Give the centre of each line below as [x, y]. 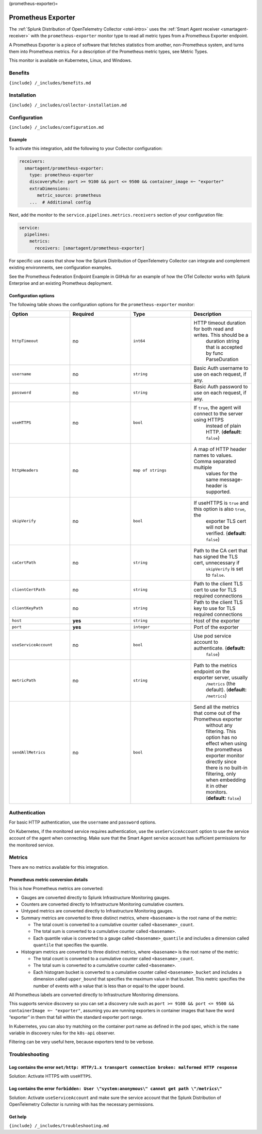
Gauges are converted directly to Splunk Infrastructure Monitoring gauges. [96, 897]
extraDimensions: [50, 189]
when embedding [226, 780]
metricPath [24, 680]
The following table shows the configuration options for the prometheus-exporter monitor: [102, 305]
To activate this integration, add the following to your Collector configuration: [86, 149]
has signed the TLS [215, 556]
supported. [218, 492]
